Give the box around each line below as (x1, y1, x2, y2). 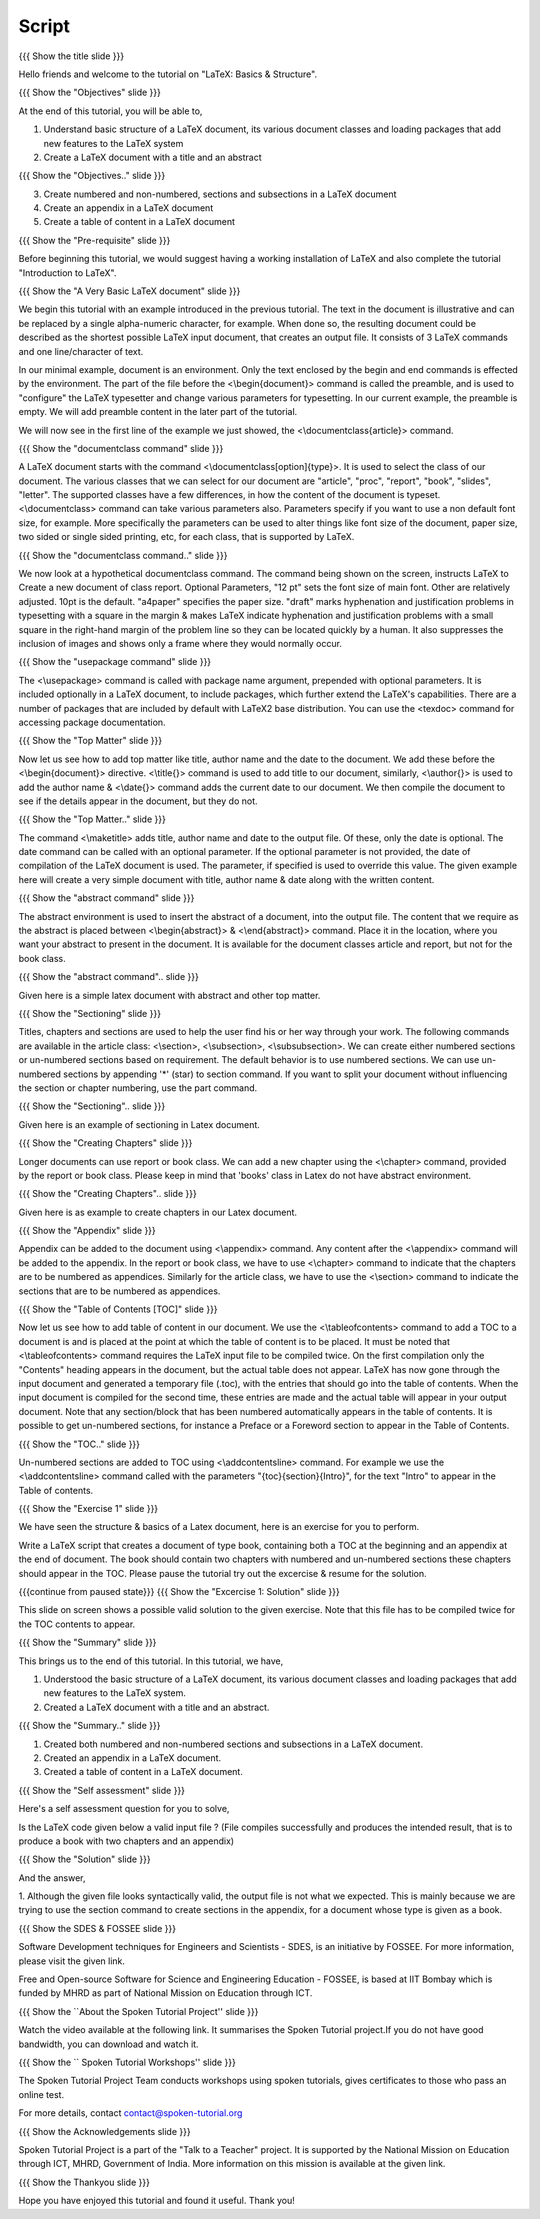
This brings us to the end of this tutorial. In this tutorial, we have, (18, 1655, 284, 1667)
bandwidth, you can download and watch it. (18, 2038, 199, 2050)
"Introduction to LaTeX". (18, 266, 117, 279)
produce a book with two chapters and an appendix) (18, 1835, 235, 1847)
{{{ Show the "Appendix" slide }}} (18, 1225, 157, 1237)
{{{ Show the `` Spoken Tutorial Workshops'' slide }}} (18, 2056, 237, 2068)
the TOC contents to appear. (18, 1618, 136, 1630)
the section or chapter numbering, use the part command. (18, 1081, 258, 1094)
